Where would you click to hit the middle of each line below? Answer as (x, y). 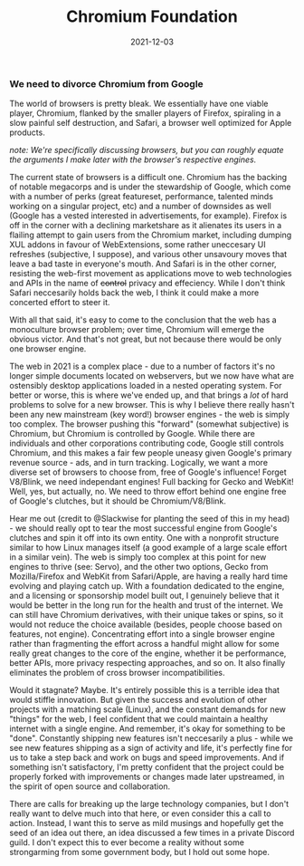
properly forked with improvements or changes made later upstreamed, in (147, 777)
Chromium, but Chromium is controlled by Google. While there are (133, 434)
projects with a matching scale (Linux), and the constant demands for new (148, 709)
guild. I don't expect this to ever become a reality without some (127, 842)
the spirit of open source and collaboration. (90, 786)
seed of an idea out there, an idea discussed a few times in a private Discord (152, 833)
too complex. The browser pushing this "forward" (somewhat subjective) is (149, 424)
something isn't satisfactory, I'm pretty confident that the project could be (147, 767)
